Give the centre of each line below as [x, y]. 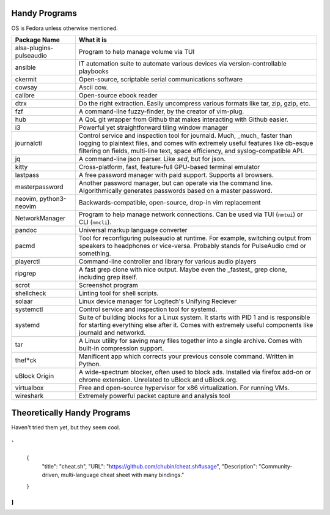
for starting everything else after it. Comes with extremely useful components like [196, 325]
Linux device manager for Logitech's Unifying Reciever [158, 301]
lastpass [27, 175]
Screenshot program [108, 285]
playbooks [94, 71]
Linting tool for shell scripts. [119, 293]
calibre [25, 95]
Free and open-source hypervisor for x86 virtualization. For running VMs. [184, 388]
